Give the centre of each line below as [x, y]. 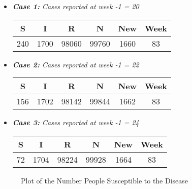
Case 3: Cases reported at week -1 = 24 [76, 122]
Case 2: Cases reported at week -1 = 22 [76, 64]
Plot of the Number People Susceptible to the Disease [105, 180]
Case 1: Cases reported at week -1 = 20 [76, 6]
